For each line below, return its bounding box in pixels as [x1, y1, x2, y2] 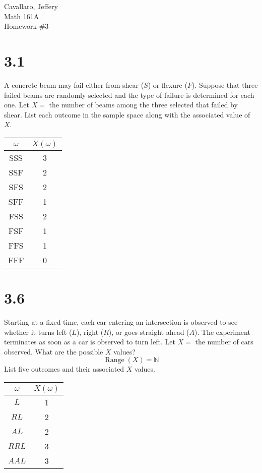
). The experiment [194, 326, 250, 337]
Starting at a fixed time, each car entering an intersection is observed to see [4, 317, 238, 327]
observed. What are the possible [4, 346, 103, 357]
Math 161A [4, 11, 39, 21]
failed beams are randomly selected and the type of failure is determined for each [4, 89, 254, 100]
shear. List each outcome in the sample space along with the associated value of [4, 109, 250, 120]
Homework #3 [4, 21, 49, 31]
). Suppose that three [191, 79, 258, 90]
